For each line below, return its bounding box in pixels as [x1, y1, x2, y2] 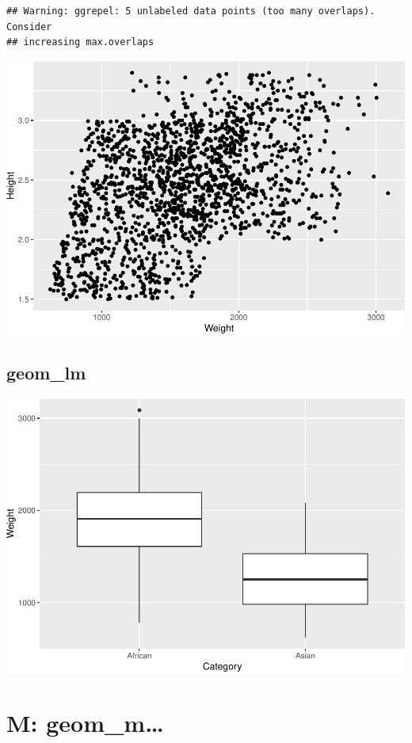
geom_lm [6, 360, 86, 385]
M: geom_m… [6, 706, 164, 738]
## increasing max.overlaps [6, 36, 154, 48]
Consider [6, 21, 52, 32]
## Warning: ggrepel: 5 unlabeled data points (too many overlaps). [6, 6, 376, 17]
